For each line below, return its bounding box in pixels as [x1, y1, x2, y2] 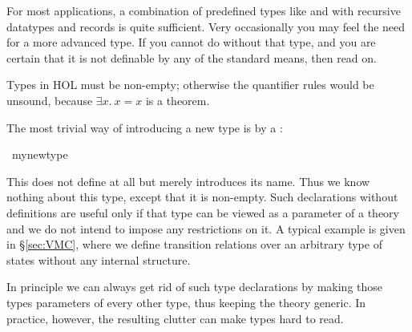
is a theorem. [145, 91, 210, 108]
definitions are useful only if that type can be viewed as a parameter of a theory [6, 204, 399, 221]
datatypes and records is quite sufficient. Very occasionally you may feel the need [6, 18, 406, 34]
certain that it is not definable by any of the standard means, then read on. [6, 49, 377, 66]
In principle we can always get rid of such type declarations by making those [6, 278, 383, 295]
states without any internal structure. [6, 251, 191, 268]
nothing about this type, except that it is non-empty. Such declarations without [6, 188, 398, 205]
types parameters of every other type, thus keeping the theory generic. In [6, 294, 366, 310]
